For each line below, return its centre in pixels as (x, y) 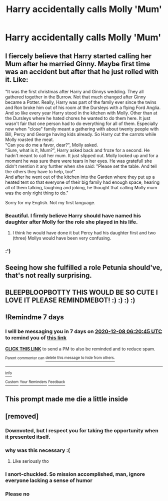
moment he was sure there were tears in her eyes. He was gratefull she (79, 161)
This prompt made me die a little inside (67, 399)
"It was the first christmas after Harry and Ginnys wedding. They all (74, 92)
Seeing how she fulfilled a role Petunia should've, (84, 267)
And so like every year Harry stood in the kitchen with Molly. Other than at (81, 113)
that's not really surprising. (49, 275)
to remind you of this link (36, 338)
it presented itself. (28, 437)
